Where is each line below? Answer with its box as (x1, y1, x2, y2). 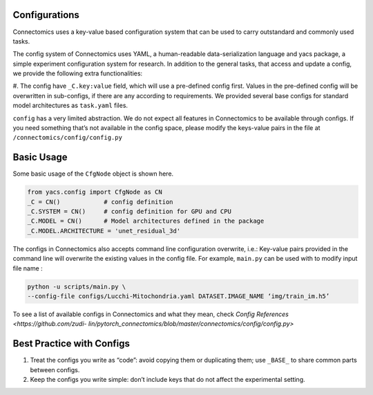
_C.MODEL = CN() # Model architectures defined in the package (27, 217, 265, 225)
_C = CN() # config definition (27, 198, 173, 205)
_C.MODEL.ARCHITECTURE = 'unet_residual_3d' (27, 227, 181, 235)
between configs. (30, 365, 80, 374)
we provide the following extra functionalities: (12, 69, 143, 77)
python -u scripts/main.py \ (27, 282, 126, 291)
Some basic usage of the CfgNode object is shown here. (12, 169, 174, 178)
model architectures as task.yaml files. (12, 101, 128, 110)
